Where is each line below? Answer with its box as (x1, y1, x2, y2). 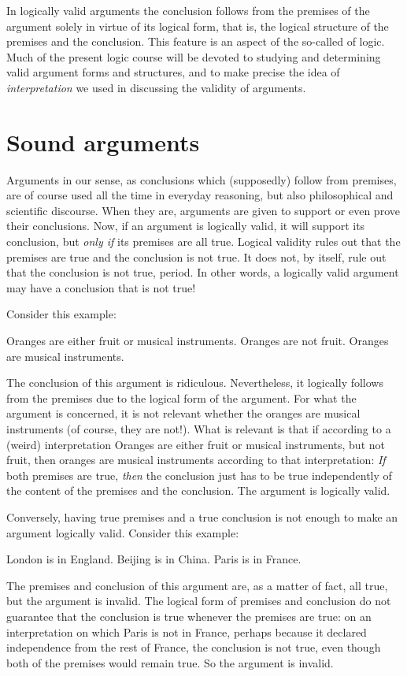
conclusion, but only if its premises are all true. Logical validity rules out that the (6, 233, 401, 250)
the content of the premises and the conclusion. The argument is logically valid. (6, 482, 390, 499)
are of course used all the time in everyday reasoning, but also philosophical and (6, 187, 394, 203)
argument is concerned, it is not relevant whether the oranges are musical (6, 405, 361, 422)
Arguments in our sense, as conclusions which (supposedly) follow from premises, (6, 171, 397, 188)
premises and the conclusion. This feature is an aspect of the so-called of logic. (6, 33, 385, 50)
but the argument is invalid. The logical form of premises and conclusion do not (6, 592, 391, 609)
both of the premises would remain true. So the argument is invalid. (6, 654, 334, 670)
